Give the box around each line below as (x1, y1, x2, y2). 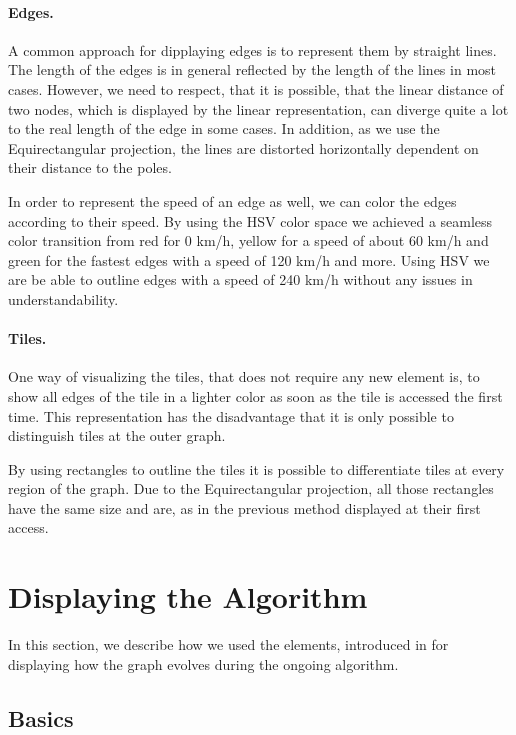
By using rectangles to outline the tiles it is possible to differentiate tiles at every (8, 458, 505, 479)
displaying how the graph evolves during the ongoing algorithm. (8, 653, 399, 674)
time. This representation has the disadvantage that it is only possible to (8, 405, 454, 426)
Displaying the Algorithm (8, 576, 368, 617)
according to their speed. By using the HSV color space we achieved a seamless (8, 210, 493, 231)
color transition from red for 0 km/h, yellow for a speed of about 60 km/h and (8, 230, 489, 251)
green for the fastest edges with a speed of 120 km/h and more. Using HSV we (8, 249, 490, 270)
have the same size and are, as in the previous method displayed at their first (8, 497, 481, 518)
